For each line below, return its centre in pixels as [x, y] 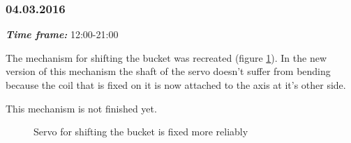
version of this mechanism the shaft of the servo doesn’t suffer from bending [168, 71]
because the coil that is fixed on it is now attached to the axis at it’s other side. [176, 85]
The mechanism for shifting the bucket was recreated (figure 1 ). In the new [166, 57]
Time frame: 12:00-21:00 [62, 34]
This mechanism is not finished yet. [81, 108]
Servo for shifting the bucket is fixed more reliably [141, 132]
